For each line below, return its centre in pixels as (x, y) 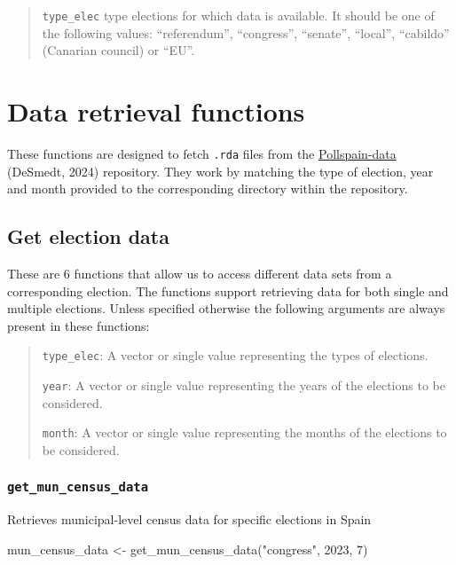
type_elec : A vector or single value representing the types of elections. (235, 355)
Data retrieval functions (156, 111)
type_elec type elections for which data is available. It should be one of (238, 15)
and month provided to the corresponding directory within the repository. (208, 188)
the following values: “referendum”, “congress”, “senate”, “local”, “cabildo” (246, 32)
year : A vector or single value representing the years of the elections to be (244, 385)
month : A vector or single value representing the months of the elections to (244, 432)
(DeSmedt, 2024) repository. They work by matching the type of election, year (220, 171)
